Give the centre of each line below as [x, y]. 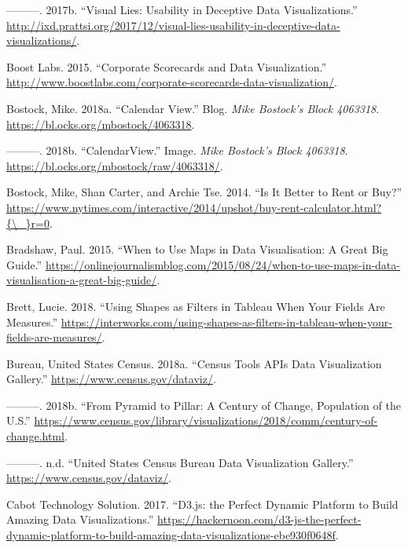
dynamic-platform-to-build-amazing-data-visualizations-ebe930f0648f [171, 535]
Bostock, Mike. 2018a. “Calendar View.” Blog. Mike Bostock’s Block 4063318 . [193, 108]
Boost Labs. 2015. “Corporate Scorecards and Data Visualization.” [167, 66]
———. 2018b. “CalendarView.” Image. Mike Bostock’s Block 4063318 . [177, 150]
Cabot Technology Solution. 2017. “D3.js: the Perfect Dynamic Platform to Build [202, 504]
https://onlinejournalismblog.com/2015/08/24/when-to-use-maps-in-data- [222, 264]
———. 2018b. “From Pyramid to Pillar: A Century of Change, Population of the [204, 405]
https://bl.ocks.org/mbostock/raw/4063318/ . [115, 165]
